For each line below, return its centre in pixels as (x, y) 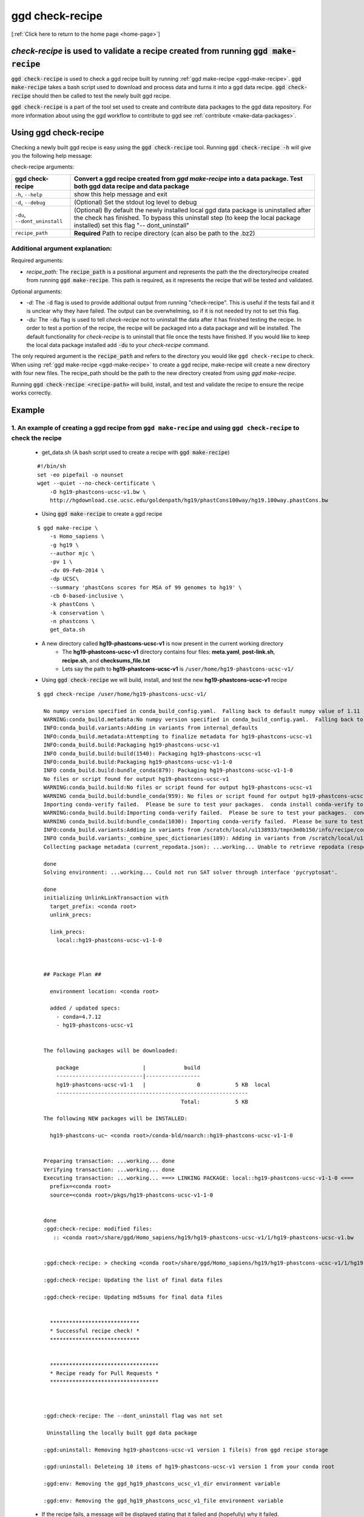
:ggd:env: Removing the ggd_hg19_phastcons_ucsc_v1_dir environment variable (162, 1484)
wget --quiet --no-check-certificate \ (96, 483)
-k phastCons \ (72, 604)
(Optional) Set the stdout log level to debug (135, 202)
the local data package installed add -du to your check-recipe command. (118, 345)
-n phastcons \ (72, 621)
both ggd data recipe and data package (131, 186)
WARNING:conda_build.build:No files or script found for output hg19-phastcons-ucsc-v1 (178, 788)
